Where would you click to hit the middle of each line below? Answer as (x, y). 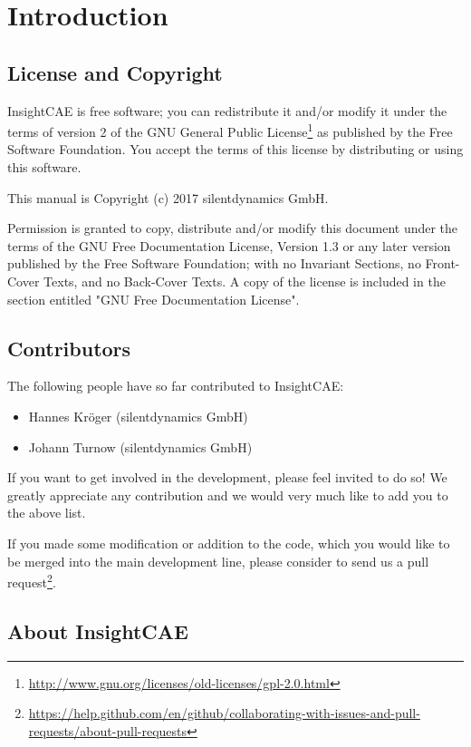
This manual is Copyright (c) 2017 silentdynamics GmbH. (168, 197)
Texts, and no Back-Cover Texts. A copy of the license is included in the (245, 281)
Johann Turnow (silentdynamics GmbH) (140, 446)
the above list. (47, 513)
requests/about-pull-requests (108, 730)
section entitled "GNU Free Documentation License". (154, 299)
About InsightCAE (98, 631)
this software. (44, 167)
